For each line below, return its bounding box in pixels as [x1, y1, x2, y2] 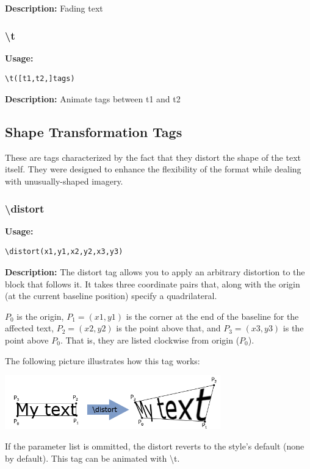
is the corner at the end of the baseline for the [126, 309, 299, 322]
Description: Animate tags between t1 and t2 [5, 93, 181, 105]
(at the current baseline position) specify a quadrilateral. [5, 289, 217, 302]
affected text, [5, 322, 54, 334]
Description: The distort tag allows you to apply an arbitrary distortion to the [5, 265, 305, 278]
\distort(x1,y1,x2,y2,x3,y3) [5, 247, 123, 256]
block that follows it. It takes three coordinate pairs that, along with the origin [5, 277, 300, 290]
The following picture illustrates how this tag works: [5, 354, 200, 367]
